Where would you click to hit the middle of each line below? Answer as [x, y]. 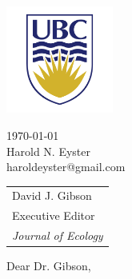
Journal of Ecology [58, 235]
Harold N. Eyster [48, 151]
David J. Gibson [52, 195]
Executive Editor [54, 215]
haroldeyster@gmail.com [66, 167]
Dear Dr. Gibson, [49, 266]
